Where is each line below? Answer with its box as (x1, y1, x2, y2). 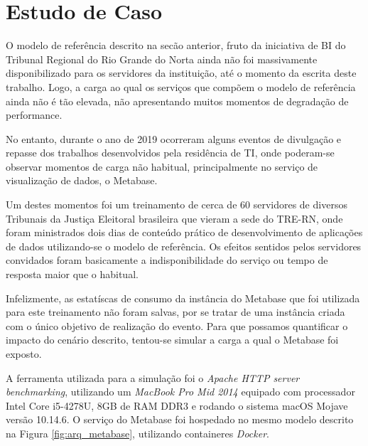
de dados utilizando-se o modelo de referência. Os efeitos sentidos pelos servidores (6, 238, 362, 253)
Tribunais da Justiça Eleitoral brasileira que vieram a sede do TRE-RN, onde (6, 211, 343, 225)
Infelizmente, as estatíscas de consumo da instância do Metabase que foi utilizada (6, 290, 360, 305)
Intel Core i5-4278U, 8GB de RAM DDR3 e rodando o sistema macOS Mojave (6, 398, 348, 413)
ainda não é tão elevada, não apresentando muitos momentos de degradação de (6, 93, 349, 108)
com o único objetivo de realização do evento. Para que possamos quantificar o (6, 318, 348, 333)
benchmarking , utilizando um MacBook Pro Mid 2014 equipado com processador (6, 384, 355, 399)
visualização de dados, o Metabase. (6, 173, 158, 188)
